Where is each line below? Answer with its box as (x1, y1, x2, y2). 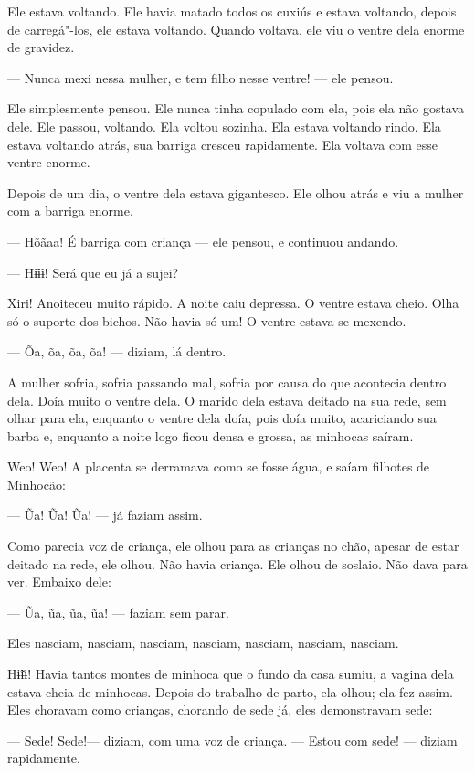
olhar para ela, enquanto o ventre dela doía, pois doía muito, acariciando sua (7, 408, 437, 428)
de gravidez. (7, 37, 75, 57)
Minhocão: (7, 474, 66, 493)
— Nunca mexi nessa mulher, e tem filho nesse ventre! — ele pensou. (7, 68, 394, 87)
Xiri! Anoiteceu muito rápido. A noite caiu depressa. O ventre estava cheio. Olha (7, 293, 459, 312)
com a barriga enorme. (7, 201, 133, 220)
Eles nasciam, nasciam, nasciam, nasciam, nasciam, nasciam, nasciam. (7, 633, 399, 652)
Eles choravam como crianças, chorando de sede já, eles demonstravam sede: (7, 700, 433, 719)
